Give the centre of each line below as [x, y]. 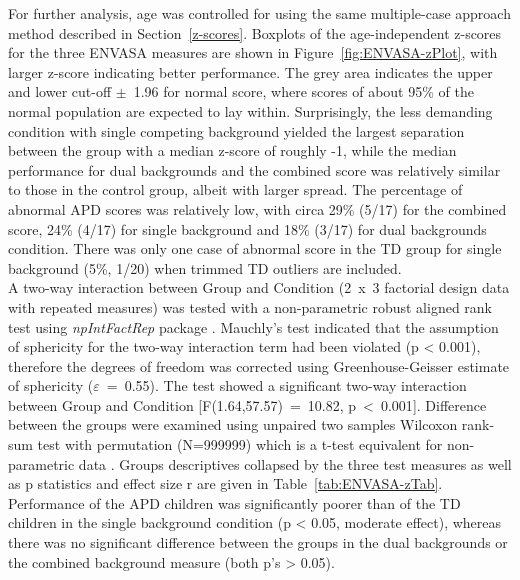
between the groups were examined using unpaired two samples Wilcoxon [233, 424]
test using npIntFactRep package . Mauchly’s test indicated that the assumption [253, 326]
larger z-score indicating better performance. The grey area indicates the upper [250, 71]
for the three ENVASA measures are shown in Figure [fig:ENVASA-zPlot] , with [253, 52]
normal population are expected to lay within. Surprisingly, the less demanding [250, 110]
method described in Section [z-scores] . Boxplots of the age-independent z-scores [255, 32]
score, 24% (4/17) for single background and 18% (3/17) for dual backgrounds [247, 228]
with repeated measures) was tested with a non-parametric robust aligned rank [250, 306]
